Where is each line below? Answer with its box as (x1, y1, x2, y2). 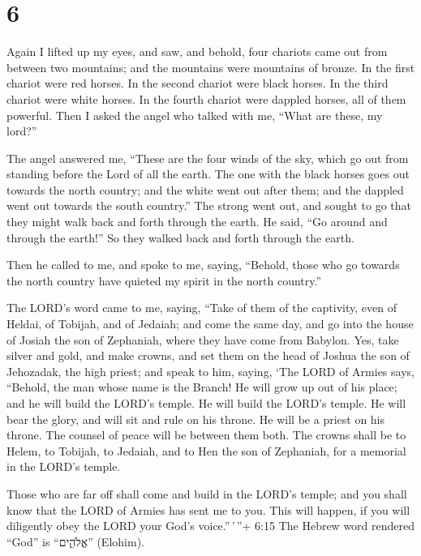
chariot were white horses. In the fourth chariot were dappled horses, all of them (6, 90, 406, 107)
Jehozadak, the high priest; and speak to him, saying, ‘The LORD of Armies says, (6, 362, 415, 379)
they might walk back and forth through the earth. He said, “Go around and (6, 213, 388, 230)
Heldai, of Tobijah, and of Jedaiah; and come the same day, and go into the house (6, 315, 414, 332)
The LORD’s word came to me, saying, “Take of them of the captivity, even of (6, 299, 397, 316)
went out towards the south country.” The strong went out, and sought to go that (6, 197, 411, 214)
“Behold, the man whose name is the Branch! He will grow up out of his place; (6, 379, 397, 396)
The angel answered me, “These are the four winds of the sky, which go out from (6, 149, 409, 166)
